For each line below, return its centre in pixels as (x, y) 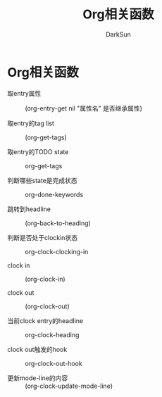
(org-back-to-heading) (58, 223)
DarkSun (118, 34)
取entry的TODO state (38, 151)
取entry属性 (24, 93)
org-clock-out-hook (54, 363)
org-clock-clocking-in (57, 251)
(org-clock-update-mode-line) (69, 386)
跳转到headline (29, 209)
